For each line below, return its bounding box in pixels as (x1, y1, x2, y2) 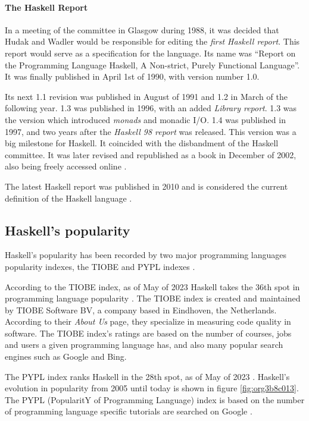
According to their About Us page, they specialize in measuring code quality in (5, 315, 291, 328)
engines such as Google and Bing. (5, 350, 127, 363)
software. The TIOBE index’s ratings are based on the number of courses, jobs (5, 326, 292, 339)
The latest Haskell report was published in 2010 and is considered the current (5, 180, 288, 192)
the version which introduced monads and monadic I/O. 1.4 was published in (5, 113, 286, 125)
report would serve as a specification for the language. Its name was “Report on (5, 46, 296, 59)
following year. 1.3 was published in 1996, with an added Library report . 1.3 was (5, 102, 297, 114)
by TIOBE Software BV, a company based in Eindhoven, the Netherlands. (5, 303, 277, 316)
